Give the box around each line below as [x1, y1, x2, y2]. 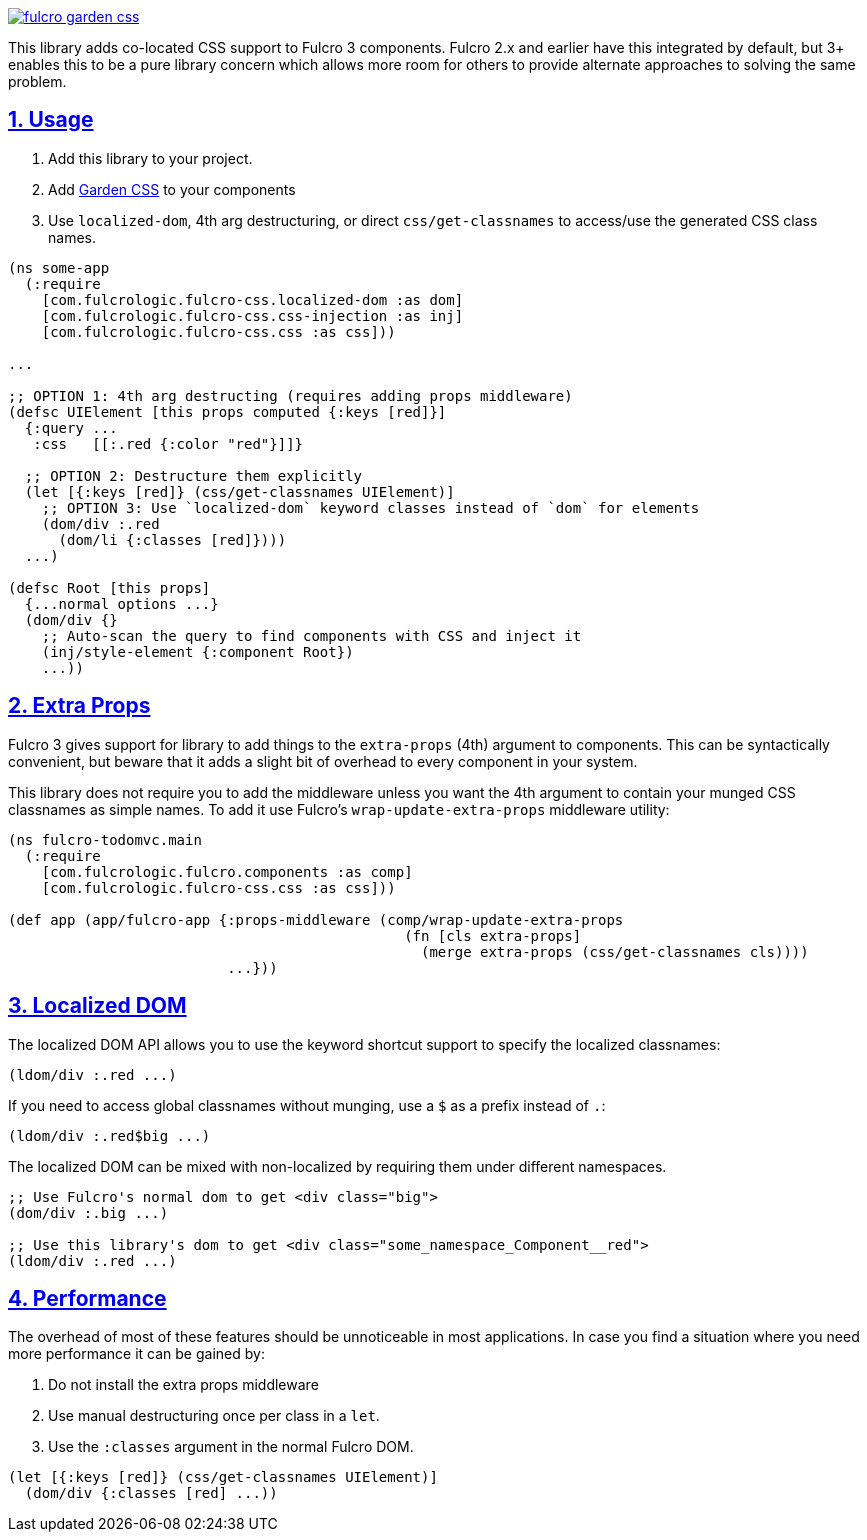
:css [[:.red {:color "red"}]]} [33, 435, 304, 452]
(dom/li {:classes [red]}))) [58, 531, 287, 548]
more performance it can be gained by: [8, 1345, 265, 1363]
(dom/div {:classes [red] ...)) [24, 1485, 278, 1502]
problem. [8, 73, 67, 90]
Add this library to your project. [48, 149, 253, 167]
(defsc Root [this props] [8, 579, 211, 596]
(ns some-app [8, 259, 110, 276]
